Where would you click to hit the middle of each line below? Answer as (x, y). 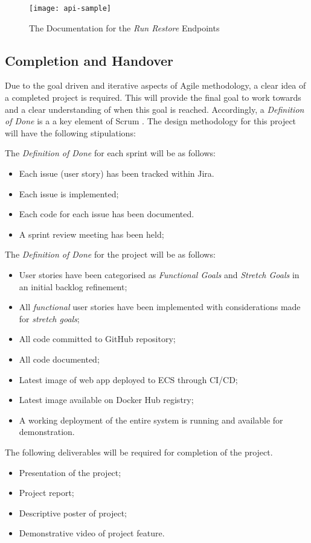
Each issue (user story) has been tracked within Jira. (117, 173)
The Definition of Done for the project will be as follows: (110, 254)
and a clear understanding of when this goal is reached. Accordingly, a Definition (155, 109)
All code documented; (59, 359)
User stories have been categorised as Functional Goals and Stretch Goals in (159, 274)
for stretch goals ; (49, 318)
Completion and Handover (89, 60)
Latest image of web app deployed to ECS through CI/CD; (128, 379)
